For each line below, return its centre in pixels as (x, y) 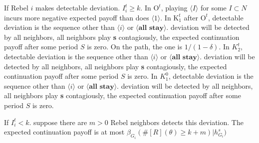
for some (213, 7)
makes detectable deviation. (78, 7)
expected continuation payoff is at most (64, 132)
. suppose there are (58, 122)
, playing (174, 7)
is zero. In (142, 76)
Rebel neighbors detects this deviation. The (177, 122)
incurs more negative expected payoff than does (77, 17)
